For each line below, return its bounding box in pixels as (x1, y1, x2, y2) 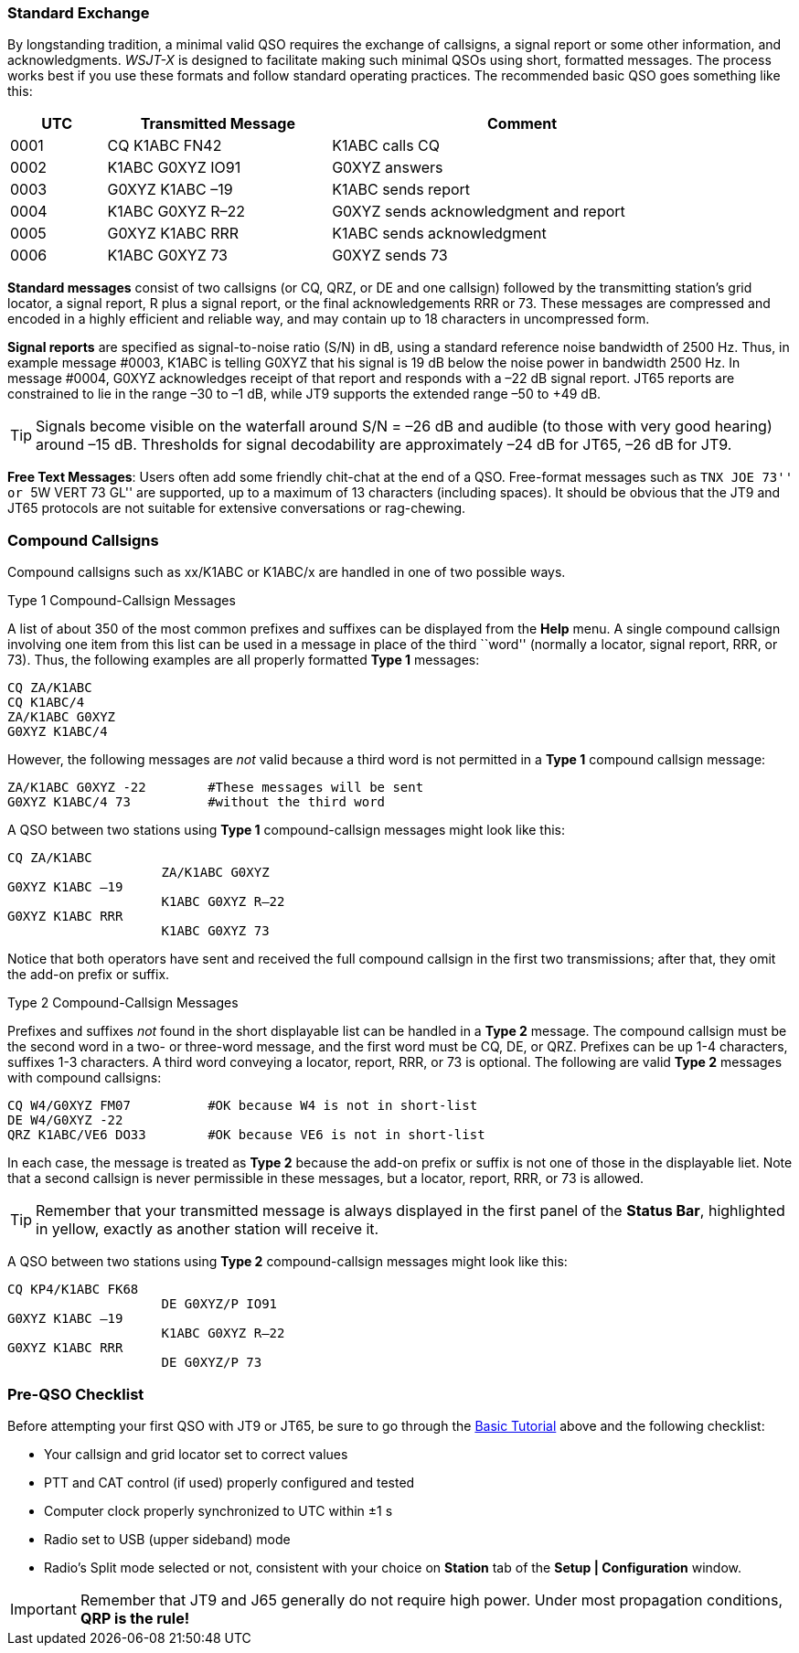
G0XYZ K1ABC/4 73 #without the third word (7, 795, 386, 810)
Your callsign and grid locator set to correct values (44, 1445, 348, 1462)
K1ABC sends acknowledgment (332, 224, 547, 243)
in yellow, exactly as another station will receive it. (36, 1220, 379, 1239)
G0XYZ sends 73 (332, 246, 448, 265)
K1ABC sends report (332, 180, 471, 199)
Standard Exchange (7, 4, 150, 22)
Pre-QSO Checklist (7, 1384, 144, 1403)
